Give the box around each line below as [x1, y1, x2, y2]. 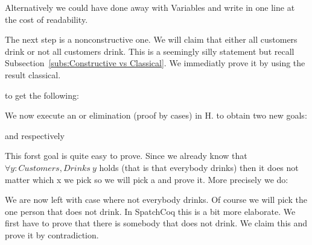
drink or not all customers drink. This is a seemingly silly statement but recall [5, 45, 294, 57]
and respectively [5, 129, 65, 141]
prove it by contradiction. [5, 228, 99, 241]
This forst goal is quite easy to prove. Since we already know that [5, 149, 247, 162]
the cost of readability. [5, 13, 88, 25]
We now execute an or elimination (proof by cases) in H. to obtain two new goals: [5, 109, 307, 122]
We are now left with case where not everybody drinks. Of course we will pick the [5, 193, 307, 206]
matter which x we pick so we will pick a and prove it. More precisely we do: [5, 173, 288, 185]
